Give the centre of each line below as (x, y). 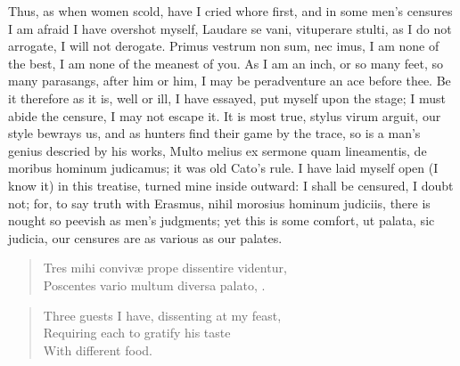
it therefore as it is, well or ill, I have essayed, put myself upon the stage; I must (227, 98)
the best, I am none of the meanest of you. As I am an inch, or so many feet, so (226, 63)
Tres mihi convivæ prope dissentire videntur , (165, 268)
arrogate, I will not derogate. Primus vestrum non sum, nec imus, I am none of (224, 46)
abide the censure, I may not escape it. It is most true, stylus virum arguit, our (225, 115)
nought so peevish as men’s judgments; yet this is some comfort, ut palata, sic (222, 220)
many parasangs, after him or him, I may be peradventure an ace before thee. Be (230, 81)
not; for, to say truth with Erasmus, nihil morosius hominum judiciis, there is (219, 203)
